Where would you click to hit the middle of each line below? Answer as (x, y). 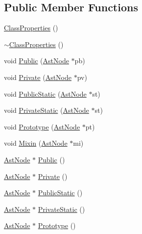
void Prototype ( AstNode (42, 126)
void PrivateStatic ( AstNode (47, 110)
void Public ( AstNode (36, 61)
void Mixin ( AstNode (36, 143)
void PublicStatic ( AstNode (45, 93)
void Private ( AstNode (38, 77)
